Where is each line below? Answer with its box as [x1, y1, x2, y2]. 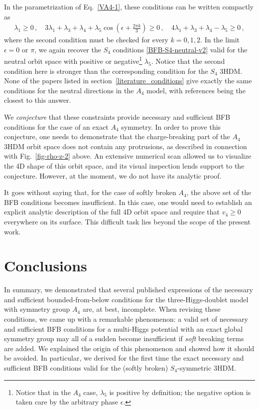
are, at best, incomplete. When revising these [82, 304, 221, 314]
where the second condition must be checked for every [4, 34, 169, 45]
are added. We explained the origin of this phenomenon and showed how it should [4, 343, 255, 353]
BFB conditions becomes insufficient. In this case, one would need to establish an [4, 197, 252, 207]
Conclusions [4, 255, 87, 276]
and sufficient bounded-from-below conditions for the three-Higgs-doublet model [4, 294, 249, 304]
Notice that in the [15, 387, 71, 397]
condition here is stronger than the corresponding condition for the [4, 65, 208, 76]
